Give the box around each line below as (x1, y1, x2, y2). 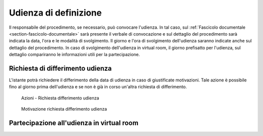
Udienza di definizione (9, 7, 102, 18)
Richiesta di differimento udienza (9, 64, 112, 73)
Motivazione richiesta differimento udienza (21, 106, 107, 112)
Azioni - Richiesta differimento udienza (21, 95, 99, 101)
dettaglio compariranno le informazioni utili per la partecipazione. (9, 52, 140, 58)
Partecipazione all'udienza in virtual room (9, 119, 139, 127)
